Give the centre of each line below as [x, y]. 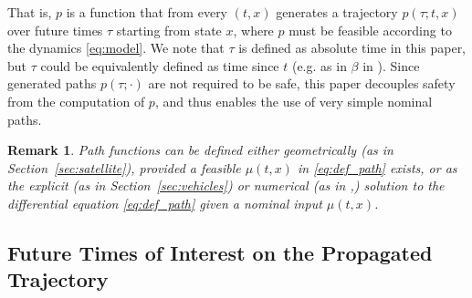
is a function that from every [147, 12]
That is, [30, 12]
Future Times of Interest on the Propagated [220, 252]
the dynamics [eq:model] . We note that [116, 48]
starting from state [169, 30]
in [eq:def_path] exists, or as [377, 167]
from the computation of [76, 101]
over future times [55, 30]
